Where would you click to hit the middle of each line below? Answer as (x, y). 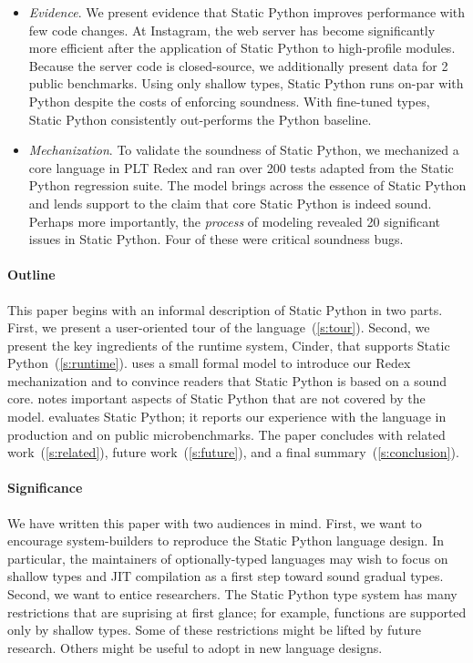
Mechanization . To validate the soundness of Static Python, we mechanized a (244, 150)
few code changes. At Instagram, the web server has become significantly (232, 30)
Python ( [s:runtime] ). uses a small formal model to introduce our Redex (209, 363)
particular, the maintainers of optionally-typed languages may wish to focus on (228, 558)
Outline (31, 275)
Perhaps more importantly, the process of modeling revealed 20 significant (235, 221)
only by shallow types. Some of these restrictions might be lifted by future (214, 630)
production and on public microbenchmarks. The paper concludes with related (226, 434)
